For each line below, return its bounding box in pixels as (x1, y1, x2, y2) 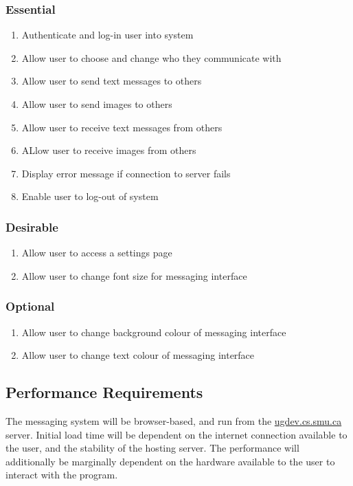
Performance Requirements (5, 382, 203, 403)
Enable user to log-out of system (21, 189, 159, 203)
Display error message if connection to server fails (21, 166, 231, 180)
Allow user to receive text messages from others (21, 120, 223, 134)
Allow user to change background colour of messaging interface (21, 324, 286, 339)
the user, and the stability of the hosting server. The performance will (5, 441, 299, 455)
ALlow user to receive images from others (21, 143, 196, 157)
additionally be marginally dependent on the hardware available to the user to (5, 454, 335, 468)
